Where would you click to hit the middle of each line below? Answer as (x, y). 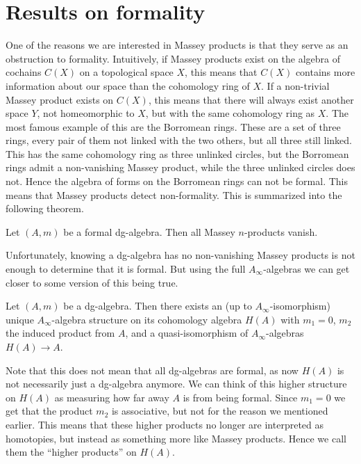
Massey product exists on (60, 99)
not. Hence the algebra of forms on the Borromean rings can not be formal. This (177, 181)
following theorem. (45, 208)
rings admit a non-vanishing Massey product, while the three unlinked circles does (180, 167)
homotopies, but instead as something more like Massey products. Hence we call (176, 438)
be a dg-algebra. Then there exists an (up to (158, 306)
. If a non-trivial (295, 85)
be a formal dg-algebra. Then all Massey (149, 231)
